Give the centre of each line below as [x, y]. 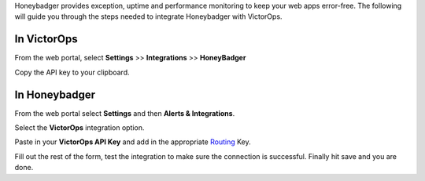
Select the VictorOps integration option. [79, 127]
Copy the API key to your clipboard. [72, 72]
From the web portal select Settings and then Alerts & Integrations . [125, 113]
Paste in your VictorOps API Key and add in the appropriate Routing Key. [133, 142]
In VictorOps [46, 39]
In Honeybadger [55, 94]
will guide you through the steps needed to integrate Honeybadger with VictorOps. [148, 16]
